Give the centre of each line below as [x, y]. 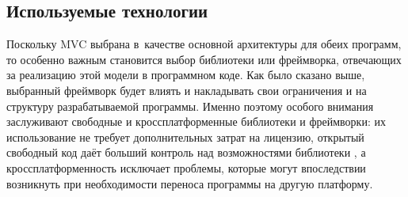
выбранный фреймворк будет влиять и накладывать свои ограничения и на [187, 90]
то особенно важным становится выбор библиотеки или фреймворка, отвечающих [204, 59]
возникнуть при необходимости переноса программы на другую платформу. [190, 183]
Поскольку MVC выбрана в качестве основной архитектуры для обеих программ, [204, 44]
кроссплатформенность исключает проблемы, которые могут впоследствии [186, 167]
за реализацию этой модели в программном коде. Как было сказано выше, [186, 75]
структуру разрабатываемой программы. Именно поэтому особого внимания [190, 106]
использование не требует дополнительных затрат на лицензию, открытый [185, 136]
